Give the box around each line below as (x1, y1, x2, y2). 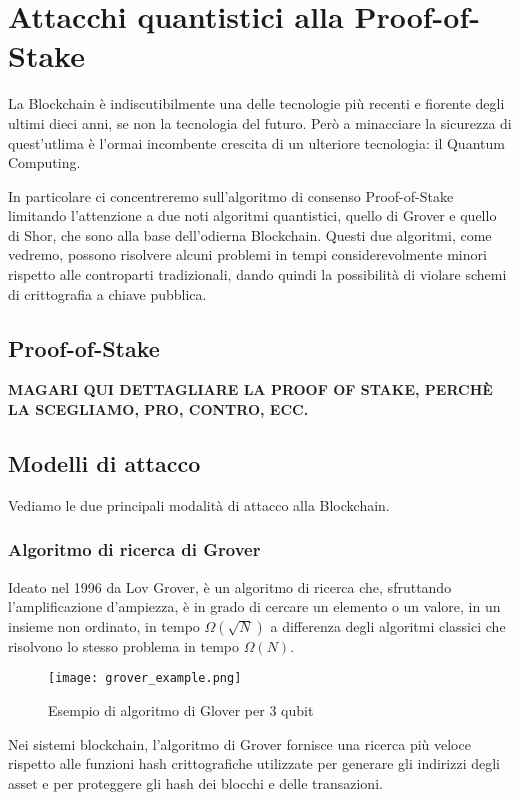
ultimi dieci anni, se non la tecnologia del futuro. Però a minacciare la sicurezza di (8, 112, 512, 133)
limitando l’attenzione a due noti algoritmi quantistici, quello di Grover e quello (8, 205, 497, 226)
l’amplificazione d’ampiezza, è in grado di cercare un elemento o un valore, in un (8, 596, 501, 617)
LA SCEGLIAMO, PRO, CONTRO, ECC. (8, 399, 309, 420)
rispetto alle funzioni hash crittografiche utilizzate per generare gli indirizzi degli (8, 753, 501, 774)
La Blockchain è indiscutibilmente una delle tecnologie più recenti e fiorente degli (8, 93, 505, 114)
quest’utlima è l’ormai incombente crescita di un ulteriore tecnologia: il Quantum (8, 132, 505, 153)
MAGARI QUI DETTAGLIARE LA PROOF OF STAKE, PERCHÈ (8, 379, 493, 400)
